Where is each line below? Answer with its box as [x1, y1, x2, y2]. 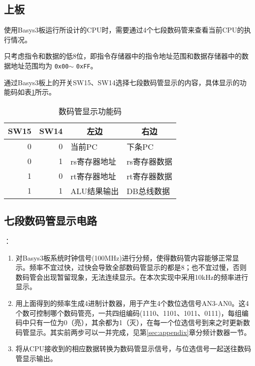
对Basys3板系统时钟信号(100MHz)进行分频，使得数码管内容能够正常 [15, 252, 232, 263]
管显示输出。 [15, 353, 57, 363]
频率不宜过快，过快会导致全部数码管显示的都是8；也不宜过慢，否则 [29, 262, 247, 272]
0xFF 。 [76, 60, 97, 70]
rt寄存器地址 [70, 170, 116, 182]
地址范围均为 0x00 [10, 60, 69, 70]
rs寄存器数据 [127, 155, 172, 167]
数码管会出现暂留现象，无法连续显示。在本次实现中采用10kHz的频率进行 [15, 271, 248, 282]
